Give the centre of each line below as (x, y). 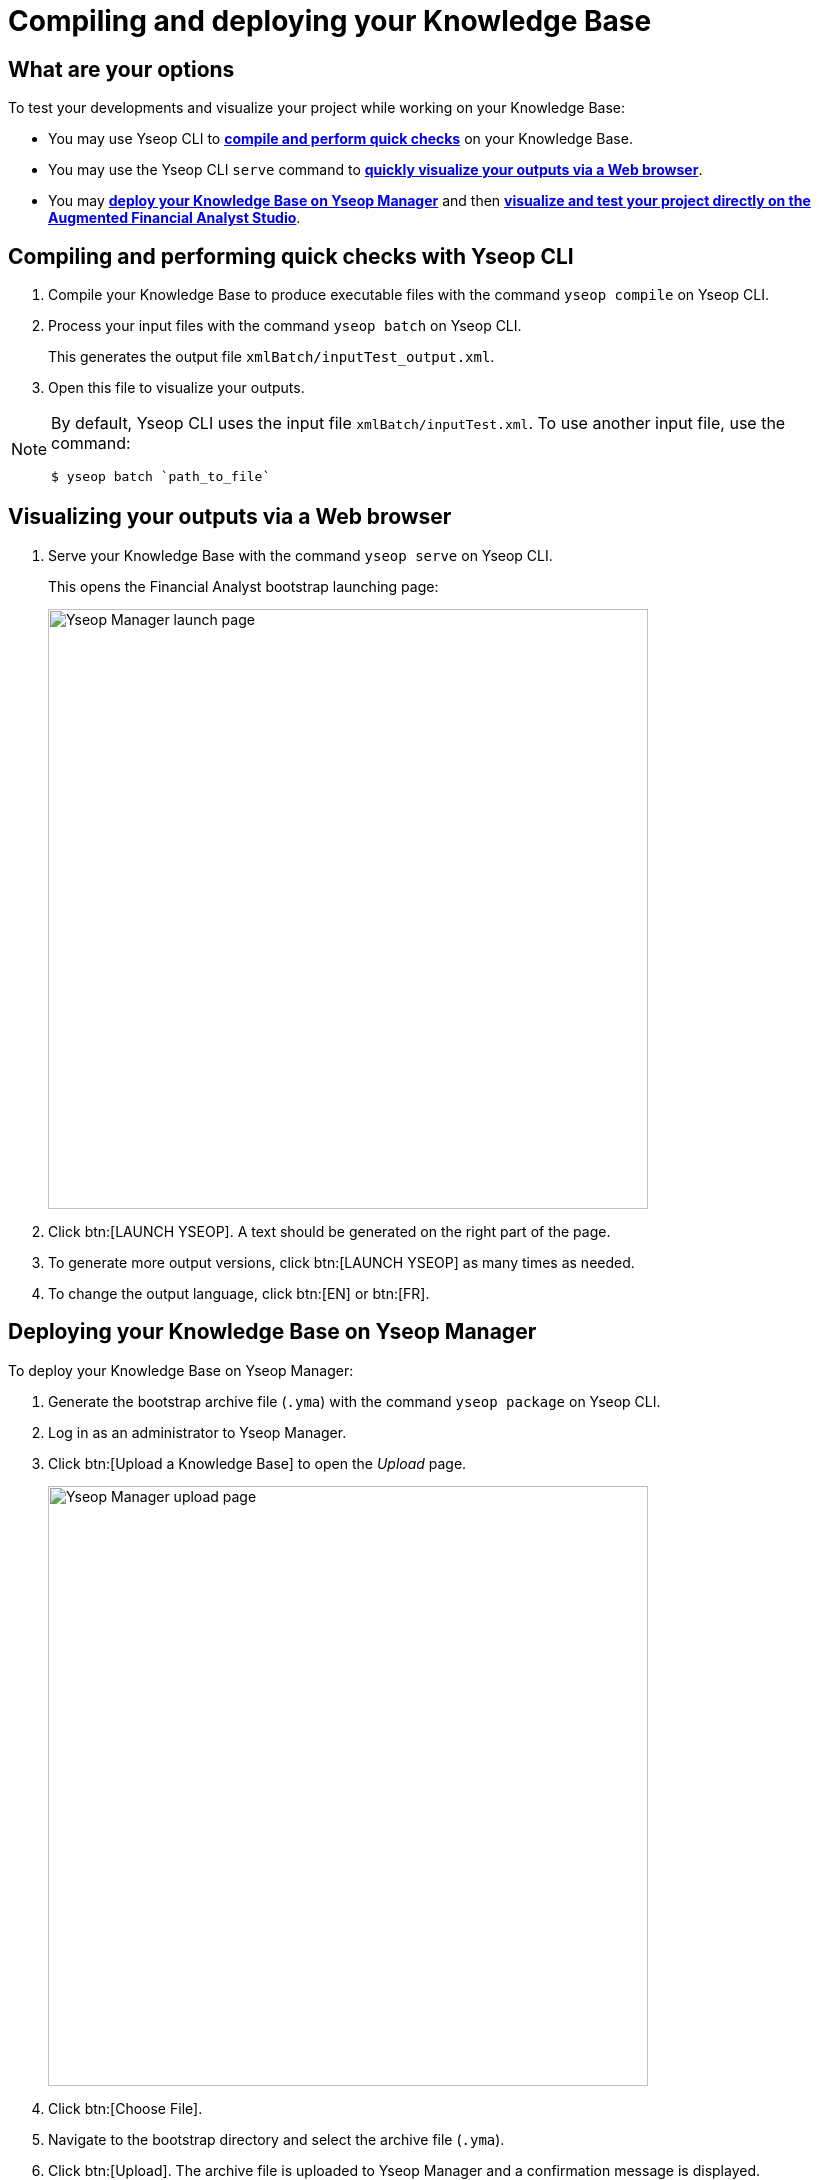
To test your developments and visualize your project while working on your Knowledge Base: (317, 108)
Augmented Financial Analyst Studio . (174, 218)
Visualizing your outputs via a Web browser (230, 517)
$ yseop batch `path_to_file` (161, 477)
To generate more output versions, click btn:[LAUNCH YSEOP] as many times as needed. (341, 1262)
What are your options (121, 69)
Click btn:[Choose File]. (125, 2108)
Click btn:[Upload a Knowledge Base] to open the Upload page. (257, 1463)
